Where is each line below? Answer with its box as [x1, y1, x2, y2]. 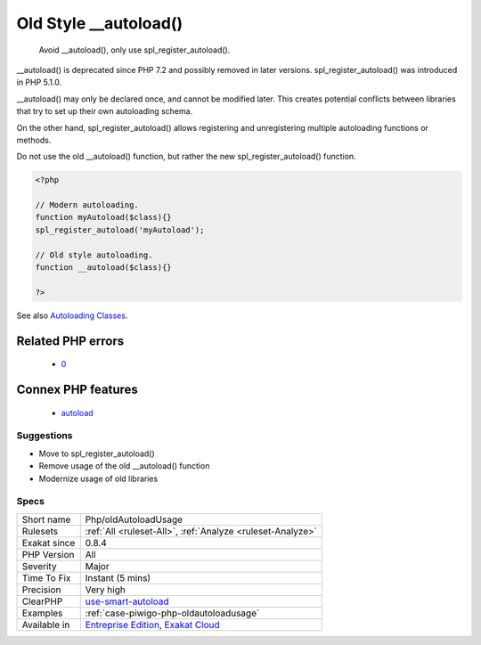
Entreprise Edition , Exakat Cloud [85, 618, 220, 631]
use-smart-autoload [85, 595, 169, 608]
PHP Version [21, 548, 75, 560]
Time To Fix [21, 571, 71, 584]
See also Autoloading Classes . [16, 310, 128, 321]
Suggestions [16, 429, 73, 442]
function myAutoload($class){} [35, 212, 173, 223]
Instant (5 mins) [85, 571, 151, 584]
